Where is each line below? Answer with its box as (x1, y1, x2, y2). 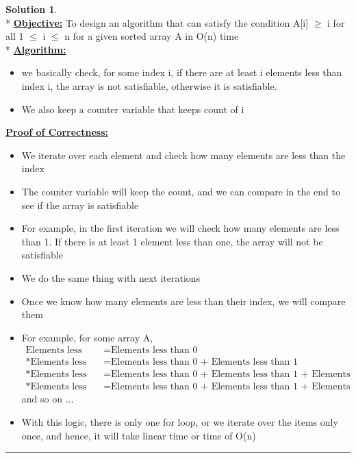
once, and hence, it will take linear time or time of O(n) (21, 428, 256, 442)
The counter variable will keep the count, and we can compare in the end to (21, 184, 340, 198)
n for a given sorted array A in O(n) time (64, 29, 239, 43)
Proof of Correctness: (5, 125, 109, 139)
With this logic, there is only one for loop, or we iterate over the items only (21, 415, 338, 429)
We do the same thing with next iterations (21, 270, 201, 285)
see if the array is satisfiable (21, 197, 139, 212)
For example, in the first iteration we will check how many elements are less (21, 221, 340, 235)
